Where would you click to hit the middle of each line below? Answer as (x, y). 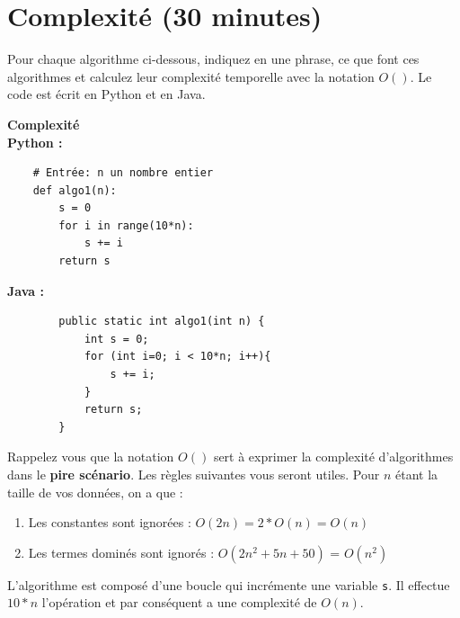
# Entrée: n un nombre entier (123, 173)
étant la (416, 474)
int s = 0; (116, 339)
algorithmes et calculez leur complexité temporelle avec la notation (191, 76)
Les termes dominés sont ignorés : (121, 552)
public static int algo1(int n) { (162, 322)
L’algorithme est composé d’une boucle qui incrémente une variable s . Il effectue (229, 584)
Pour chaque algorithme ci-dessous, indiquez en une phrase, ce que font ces (213, 59)
